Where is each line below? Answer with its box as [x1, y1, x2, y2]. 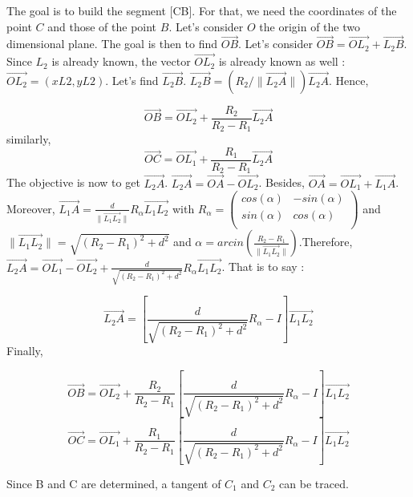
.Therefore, [298, 233, 353, 250]
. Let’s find [105, 71, 159, 88]
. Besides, [258, 174, 305, 191]
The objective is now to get [6, 174, 140, 191]
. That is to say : [221, 258, 305, 275]
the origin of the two [259, 18, 360, 34]
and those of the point [47, 18, 157, 34]
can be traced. [279, 475, 349, 491]
